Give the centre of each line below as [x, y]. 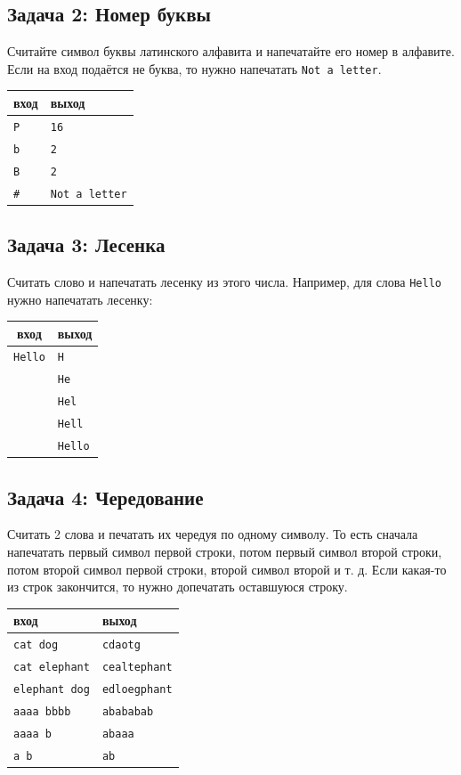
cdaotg [121, 645]
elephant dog [52, 689]
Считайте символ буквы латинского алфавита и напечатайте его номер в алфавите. [231, 51]
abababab [128, 711]
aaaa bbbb [42, 711]
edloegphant [137, 689]
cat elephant [52, 668]
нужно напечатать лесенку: [80, 299]
